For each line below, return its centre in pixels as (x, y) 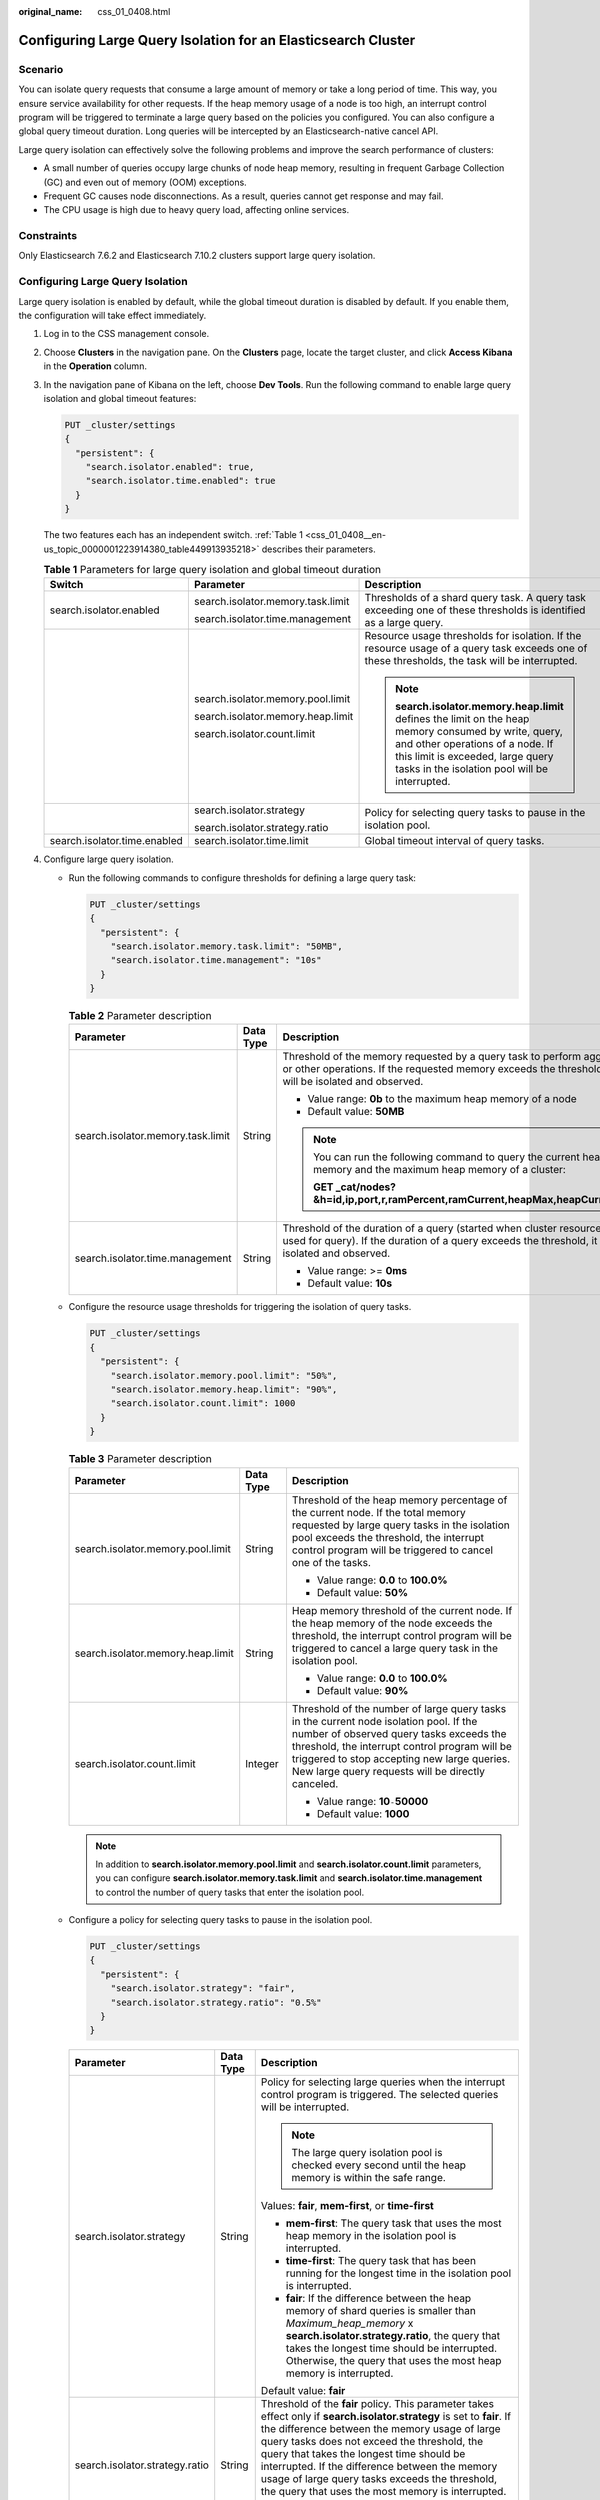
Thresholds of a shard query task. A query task (475, 598)
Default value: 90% (362, 1690)
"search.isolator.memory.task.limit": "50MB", (227, 946)
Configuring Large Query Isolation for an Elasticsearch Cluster (217, 40)
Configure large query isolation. (108, 859)
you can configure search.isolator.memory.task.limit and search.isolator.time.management (289, 1878)
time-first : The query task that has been (381, 2261)
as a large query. (404, 623)
